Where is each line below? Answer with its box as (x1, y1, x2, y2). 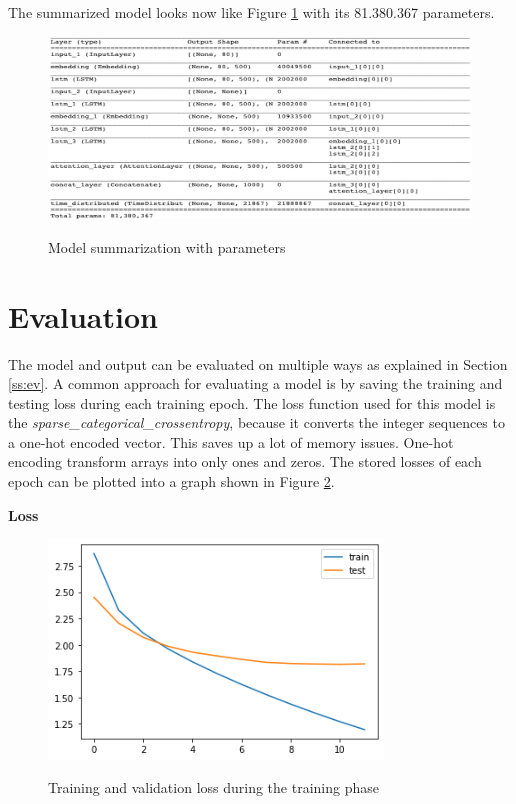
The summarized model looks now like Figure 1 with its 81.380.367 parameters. (8, 2, 495, 22)
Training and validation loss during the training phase (48, 777, 379, 798)
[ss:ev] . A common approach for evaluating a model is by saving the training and (8, 373, 503, 394)
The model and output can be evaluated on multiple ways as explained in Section (8, 353, 508, 374)
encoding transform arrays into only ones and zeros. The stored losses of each (8, 451, 482, 472)
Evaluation (8, 295, 158, 336)
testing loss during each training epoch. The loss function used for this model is (8, 392, 496, 413)
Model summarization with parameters (48, 236, 286, 257)
